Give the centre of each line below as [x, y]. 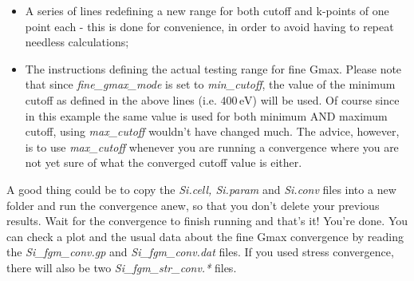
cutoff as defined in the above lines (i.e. [121, 99]
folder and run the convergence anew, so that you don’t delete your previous [193, 205]
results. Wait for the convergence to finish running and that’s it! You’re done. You [207, 221]
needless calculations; [77, 42]
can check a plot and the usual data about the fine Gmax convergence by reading [205, 236]
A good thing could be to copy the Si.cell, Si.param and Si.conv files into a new [201, 189]
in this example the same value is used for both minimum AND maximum [206, 115]
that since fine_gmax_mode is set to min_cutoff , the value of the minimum [210, 84]
